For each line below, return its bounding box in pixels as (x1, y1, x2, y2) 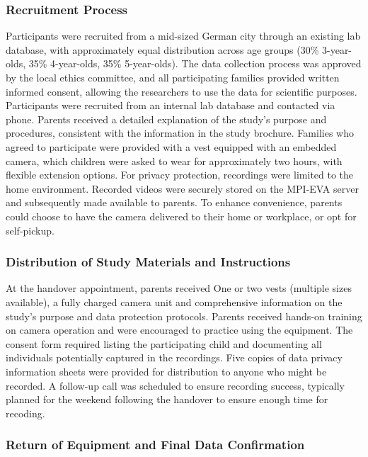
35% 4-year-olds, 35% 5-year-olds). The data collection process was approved (28, 56, 362, 71)
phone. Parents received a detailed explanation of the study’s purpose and (6, 111, 327, 126)
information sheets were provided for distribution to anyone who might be (6, 363, 327, 378)
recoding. (6, 405, 45, 420)
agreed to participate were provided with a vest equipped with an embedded (6, 139, 337, 154)
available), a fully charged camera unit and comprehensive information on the (6, 294, 343, 309)
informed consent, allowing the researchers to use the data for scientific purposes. (6, 84, 357, 98)
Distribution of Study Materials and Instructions (6, 253, 291, 271)
